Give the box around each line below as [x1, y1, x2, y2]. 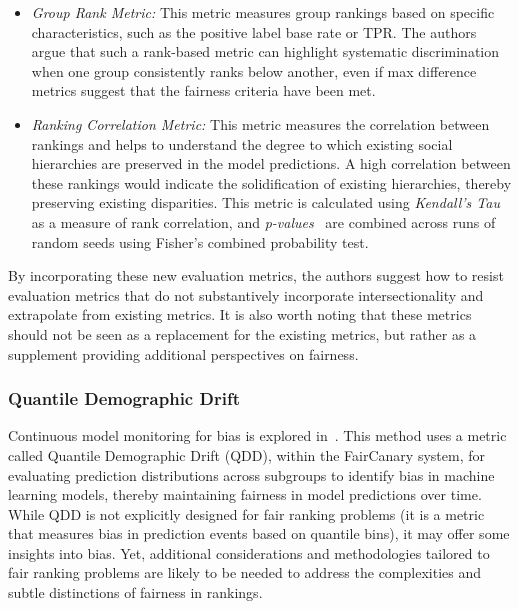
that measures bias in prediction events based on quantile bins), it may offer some [8, 523, 510, 544]
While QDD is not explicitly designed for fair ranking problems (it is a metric [8, 503, 485, 524]
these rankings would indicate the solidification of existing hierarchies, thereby [31, 172, 512, 193]
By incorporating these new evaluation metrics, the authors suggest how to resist [8, 265, 504, 286]
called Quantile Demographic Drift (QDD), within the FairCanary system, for [8, 444, 485, 465]
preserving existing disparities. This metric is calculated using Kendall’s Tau [31, 192, 500, 213]
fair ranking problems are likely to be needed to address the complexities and [8, 562, 482, 583]
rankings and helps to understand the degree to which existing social [31, 133, 453, 154]
